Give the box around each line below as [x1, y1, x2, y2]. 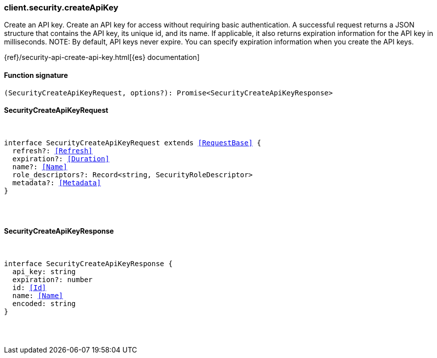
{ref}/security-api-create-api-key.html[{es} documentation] [4, 53, 199, 62]
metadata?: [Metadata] [12, 178, 101, 187]
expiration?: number [12, 276, 93, 284]
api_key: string [12, 268, 76, 276]
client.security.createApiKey [4, 2, 118, 12]
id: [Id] [12, 284, 46, 292]
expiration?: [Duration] [12, 154, 109, 163]
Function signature [4, 70, 68, 79]
